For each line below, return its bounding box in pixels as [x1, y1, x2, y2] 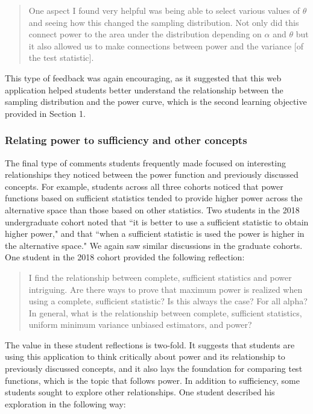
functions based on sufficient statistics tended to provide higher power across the [5, 192, 303, 204]
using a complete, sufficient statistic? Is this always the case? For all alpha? [28, 295, 308, 307]
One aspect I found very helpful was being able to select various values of [28, 4, 300, 16]
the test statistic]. [28, 51, 94, 64]
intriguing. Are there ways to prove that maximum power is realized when [28, 283, 303, 295]
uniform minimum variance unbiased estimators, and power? [28, 318, 252, 331]
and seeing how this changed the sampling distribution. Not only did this [28, 16, 299, 28]
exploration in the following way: [5, 397, 126, 410]
